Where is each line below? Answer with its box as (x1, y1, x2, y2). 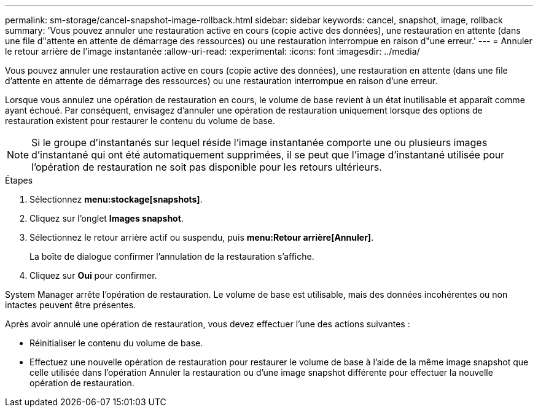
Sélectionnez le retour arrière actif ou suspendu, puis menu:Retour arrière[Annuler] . (29, 232, 374, 243)
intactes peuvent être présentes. (5, 300, 136, 310)
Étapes (5, 175, 33, 185)
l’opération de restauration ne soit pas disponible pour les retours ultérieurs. (31, 161, 382, 173)
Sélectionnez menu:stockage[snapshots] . (29, 194, 203, 204)
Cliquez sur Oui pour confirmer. (29, 270, 157, 281)
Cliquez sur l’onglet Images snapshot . (29, 213, 184, 223)
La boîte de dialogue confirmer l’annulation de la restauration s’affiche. (29, 251, 314, 262)
